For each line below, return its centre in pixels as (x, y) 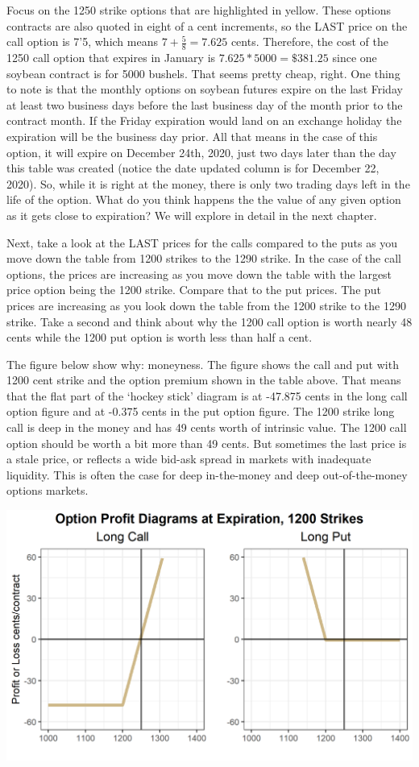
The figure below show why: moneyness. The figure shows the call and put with (203, 364)
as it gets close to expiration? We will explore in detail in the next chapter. (192, 215)
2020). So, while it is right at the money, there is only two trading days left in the (208, 183)
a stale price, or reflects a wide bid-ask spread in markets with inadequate (189, 459)
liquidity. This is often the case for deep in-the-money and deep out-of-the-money (207, 474)
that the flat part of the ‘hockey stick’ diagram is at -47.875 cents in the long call (207, 395)
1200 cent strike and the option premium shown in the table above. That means (204, 380)
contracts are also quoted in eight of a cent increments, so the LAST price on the (207, 25)
